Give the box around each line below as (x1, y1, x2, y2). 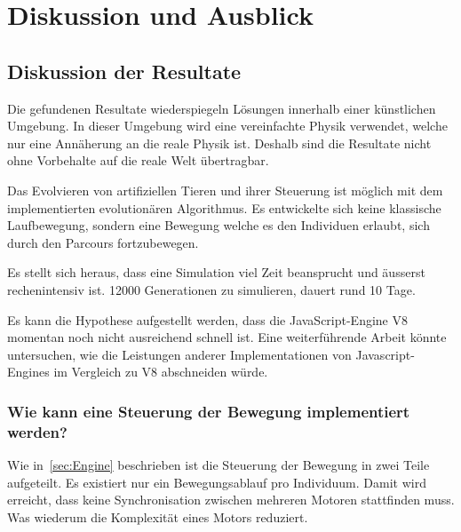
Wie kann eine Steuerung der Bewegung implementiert (7, 400, 410, 422)
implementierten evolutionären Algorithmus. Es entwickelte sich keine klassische (7, 198, 441, 217)
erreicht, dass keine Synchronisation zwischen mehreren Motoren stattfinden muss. (7, 490, 455, 509)
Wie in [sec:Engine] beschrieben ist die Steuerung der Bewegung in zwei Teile (7, 456, 430, 474)
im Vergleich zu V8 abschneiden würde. (53, 362, 268, 381)
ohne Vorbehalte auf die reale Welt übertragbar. (7, 151, 269, 170)
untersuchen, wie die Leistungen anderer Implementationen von (7, 345, 352, 363)
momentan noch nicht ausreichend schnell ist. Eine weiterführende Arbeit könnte (7, 328, 447, 346)
